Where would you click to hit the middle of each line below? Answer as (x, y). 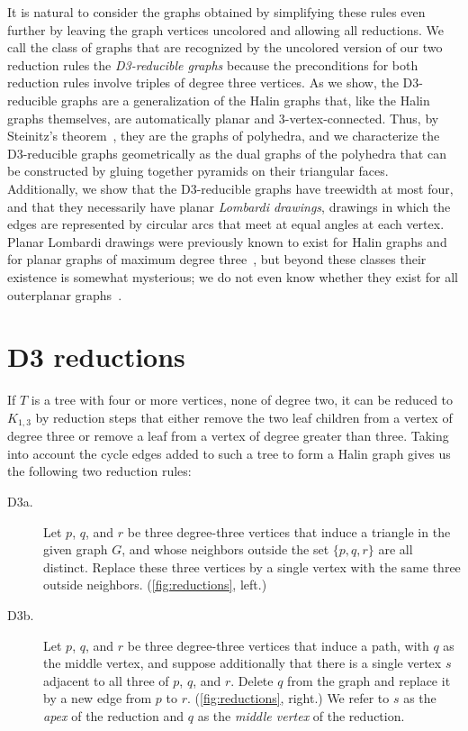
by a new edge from (98, 698)
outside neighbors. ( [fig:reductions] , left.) (155, 585)
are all (396, 549)
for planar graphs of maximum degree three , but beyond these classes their (217, 259)
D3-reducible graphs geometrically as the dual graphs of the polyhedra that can (227, 153)
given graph (76, 549)
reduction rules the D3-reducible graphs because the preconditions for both (213, 64)
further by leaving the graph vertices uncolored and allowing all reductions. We (225, 29)
